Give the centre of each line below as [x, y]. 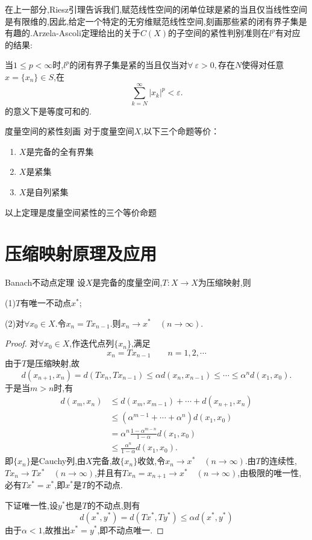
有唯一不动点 [46, 302]
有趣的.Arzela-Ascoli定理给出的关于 [73, 33]
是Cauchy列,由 [58, 461]
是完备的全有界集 [60, 151]
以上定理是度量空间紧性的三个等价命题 [81, 212]
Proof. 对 [22, 343]
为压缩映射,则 [224, 282]
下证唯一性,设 [31, 505]
